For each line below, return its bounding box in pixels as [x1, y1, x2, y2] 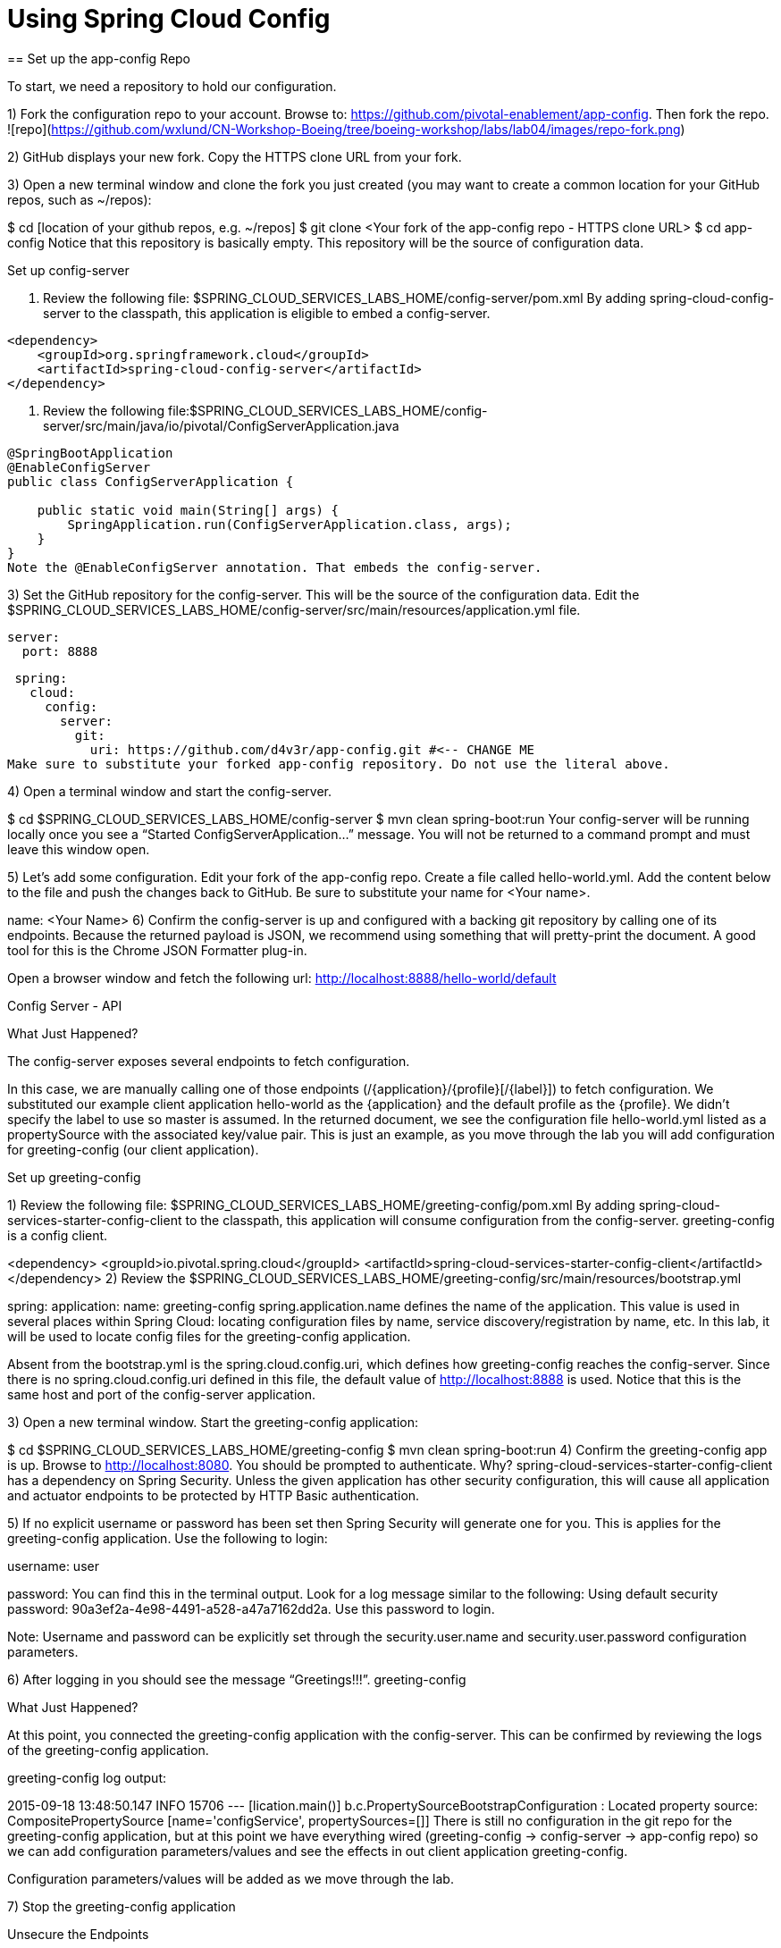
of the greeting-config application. [7, 1742, 209, 1758]
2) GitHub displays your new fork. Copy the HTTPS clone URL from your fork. [7, 148, 462, 164]
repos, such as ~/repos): [7, 191, 152, 207]
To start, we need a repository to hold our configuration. [7, 78, 337, 94]
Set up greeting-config [7, 1169, 141, 1185]
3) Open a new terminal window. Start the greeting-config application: [7, 1414, 419, 1430]
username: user [7, 1558, 99, 1574]
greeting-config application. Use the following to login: [7, 1530, 328, 1546]
